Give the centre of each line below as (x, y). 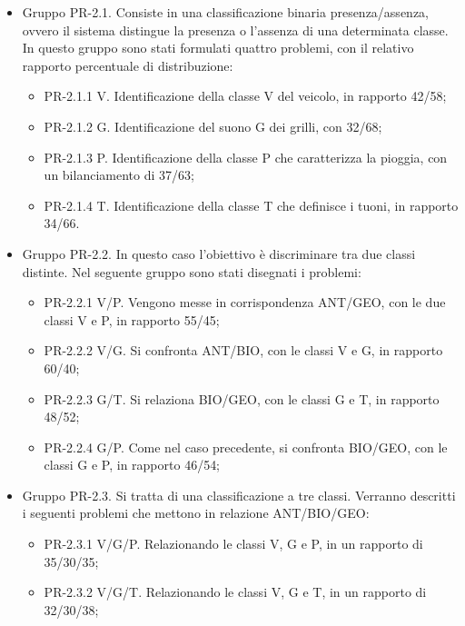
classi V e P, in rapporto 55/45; (132, 319)
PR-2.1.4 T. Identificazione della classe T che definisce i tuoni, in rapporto (251, 205)
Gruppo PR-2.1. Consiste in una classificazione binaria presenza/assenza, (225, 12)
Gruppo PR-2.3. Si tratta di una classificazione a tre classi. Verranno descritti (239, 495)
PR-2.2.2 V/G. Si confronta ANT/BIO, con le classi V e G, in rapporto (243, 350)
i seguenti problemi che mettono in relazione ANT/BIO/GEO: (196, 513)
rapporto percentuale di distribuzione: (128, 65)
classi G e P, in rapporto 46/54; (132, 465)
